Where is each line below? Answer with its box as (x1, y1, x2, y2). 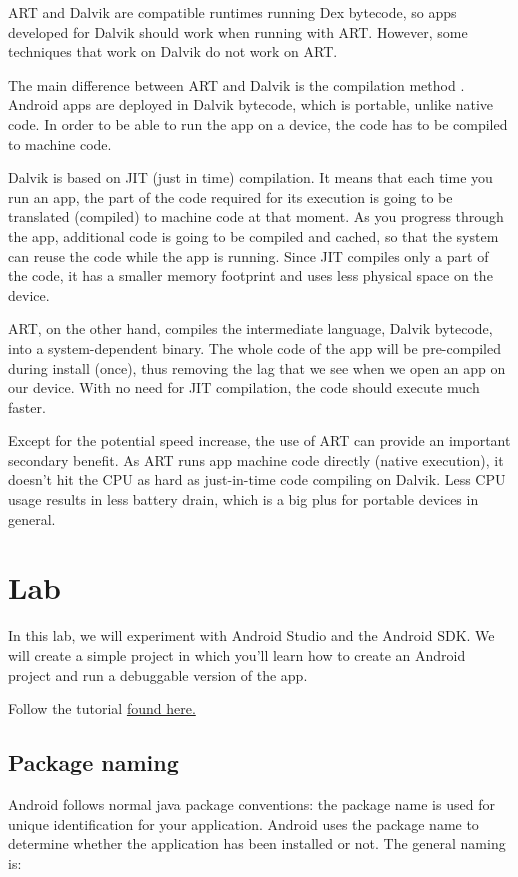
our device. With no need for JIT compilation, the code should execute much (8, 377, 480, 398)
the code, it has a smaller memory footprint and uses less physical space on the (8, 265, 493, 286)
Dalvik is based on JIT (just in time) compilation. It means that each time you (8, 167, 493, 188)
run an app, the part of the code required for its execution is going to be (8, 186, 453, 207)
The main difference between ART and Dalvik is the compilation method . (8, 74, 465, 95)
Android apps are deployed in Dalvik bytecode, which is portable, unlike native (8, 94, 494, 115)
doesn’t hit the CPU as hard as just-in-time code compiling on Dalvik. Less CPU (8, 469, 506, 490)
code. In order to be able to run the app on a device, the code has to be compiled (8, 113, 508, 134)
